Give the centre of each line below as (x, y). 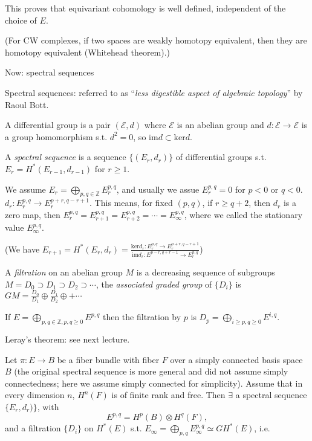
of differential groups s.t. (221, 157)
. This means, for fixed (131, 203)
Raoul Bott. (27, 104)
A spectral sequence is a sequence (66, 157)
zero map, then (33, 214)
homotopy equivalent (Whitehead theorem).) (88, 52)
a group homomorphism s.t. (56, 136)
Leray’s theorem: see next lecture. (67, 339)
